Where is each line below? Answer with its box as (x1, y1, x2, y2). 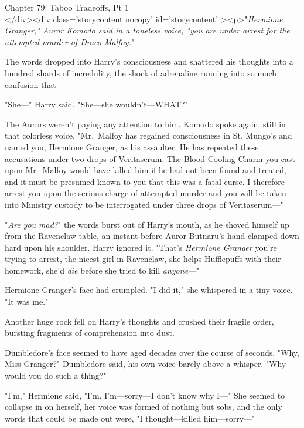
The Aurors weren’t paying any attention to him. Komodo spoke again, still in (5, 117, 286, 130)
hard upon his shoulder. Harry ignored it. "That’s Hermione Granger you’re (5, 241, 277, 253)
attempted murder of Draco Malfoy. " (5, 35, 135, 48)
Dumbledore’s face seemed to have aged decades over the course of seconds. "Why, (5, 346, 299, 358)
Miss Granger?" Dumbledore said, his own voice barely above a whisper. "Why (5, 358, 286, 370)
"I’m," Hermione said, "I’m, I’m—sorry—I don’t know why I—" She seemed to (5, 389, 285, 401)
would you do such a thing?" (5, 369, 107, 382)
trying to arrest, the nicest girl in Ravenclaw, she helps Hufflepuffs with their (5, 252, 281, 265)
